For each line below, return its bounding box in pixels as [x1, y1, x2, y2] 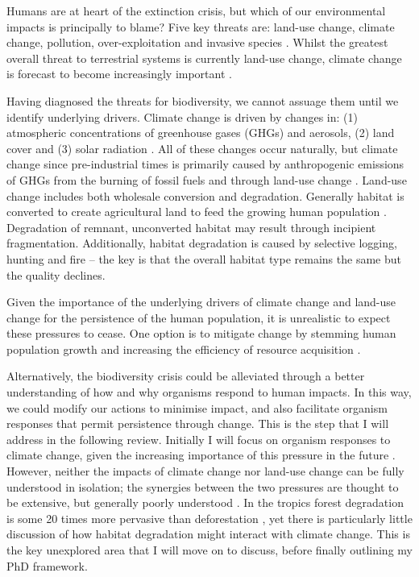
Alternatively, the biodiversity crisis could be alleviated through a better [6, 367, 365, 384]
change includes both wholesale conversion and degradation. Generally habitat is [6, 187, 404, 204]
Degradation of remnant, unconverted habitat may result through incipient [6, 218, 376, 235]
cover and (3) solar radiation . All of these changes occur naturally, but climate [6, 139, 398, 156]
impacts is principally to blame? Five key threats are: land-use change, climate [6, 18, 395, 35]
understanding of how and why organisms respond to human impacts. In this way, [6, 384, 412, 401]
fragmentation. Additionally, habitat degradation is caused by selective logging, [6, 235, 397, 251]
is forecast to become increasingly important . [6, 65, 232, 82]
